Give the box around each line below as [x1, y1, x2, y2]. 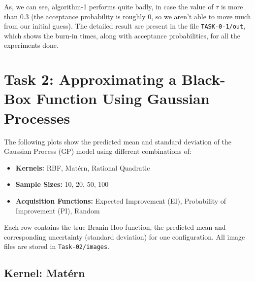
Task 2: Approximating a [4, 69, 177, 89]
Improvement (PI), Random [15, 205, 100, 215]
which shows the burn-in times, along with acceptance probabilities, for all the [4, 30, 240, 40]
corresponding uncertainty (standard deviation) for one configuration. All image [4, 231, 245, 242]
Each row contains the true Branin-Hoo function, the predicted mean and [4, 222, 226, 232]
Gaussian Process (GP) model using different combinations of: [4, 146, 191, 156]
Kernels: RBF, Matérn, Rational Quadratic [15, 162, 150, 173]
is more [221, 1, 243, 11]
